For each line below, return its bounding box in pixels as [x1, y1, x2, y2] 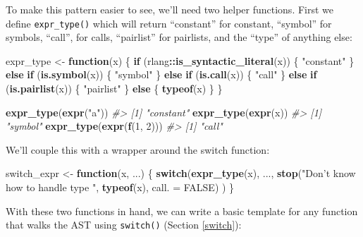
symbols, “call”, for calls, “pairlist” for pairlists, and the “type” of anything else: [6, 30, 352, 44]
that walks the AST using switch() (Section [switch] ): [6, 217, 242, 232]
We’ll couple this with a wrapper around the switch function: [6, 142, 270, 157]
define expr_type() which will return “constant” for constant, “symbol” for [6, 16, 332, 30]
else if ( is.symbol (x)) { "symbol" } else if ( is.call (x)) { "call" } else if [6, 67, 317, 82]
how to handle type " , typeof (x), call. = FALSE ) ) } [6, 180, 235, 194]
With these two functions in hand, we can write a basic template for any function [6, 203, 358, 218]
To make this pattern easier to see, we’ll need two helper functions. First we [6, 2, 334, 16]
